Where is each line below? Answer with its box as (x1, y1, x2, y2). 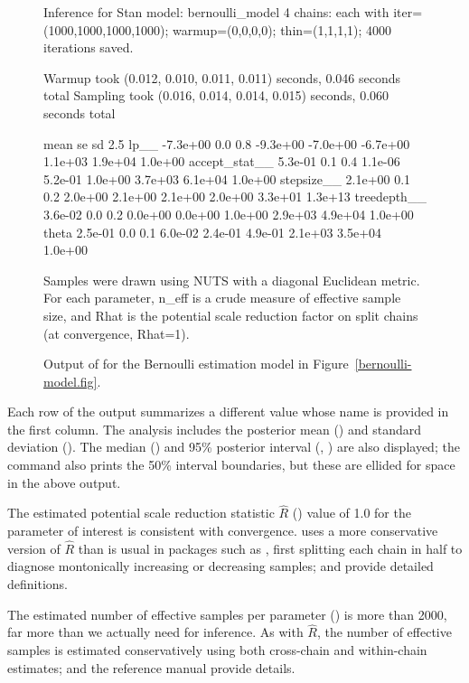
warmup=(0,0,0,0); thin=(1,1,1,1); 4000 (173, 20, 392, 39)
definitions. (7, 575, 68, 594)
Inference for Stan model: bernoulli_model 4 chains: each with (43, 3, 389, 21)
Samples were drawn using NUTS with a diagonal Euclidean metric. (43, 270, 420, 289)
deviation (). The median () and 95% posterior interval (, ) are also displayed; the (7, 437, 460, 456)
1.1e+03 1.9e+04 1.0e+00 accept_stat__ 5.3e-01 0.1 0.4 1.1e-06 (43, 152, 400, 171)
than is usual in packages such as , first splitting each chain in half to (78, 538, 463, 557)
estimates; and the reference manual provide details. (7, 658, 295, 677)
